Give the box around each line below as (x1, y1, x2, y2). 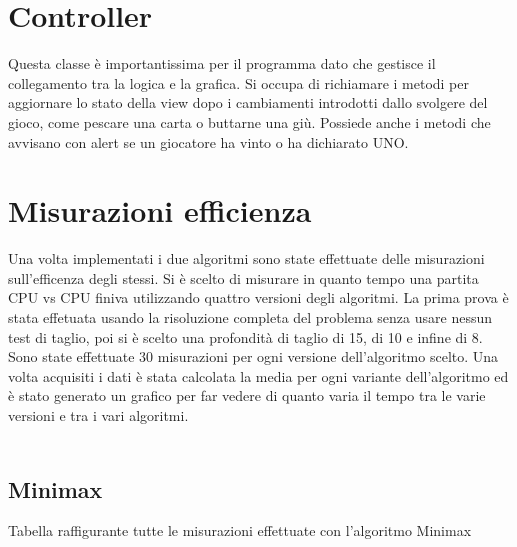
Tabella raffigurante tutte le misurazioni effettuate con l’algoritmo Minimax (8, 520, 472, 541)
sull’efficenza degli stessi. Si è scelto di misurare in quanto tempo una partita (8, 267, 479, 288)
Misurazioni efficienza (8, 190, 312, 231)
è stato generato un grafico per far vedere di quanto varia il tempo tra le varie (8, 385, 486, 406)
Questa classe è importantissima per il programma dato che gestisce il (8, 53, 436, 74)
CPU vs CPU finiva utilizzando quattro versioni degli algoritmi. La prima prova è (8, 287, 509, 308)
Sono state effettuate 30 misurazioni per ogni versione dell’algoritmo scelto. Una (8, 346, 499, 367)
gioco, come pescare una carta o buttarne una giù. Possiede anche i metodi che (8, 111, 491, 132)
